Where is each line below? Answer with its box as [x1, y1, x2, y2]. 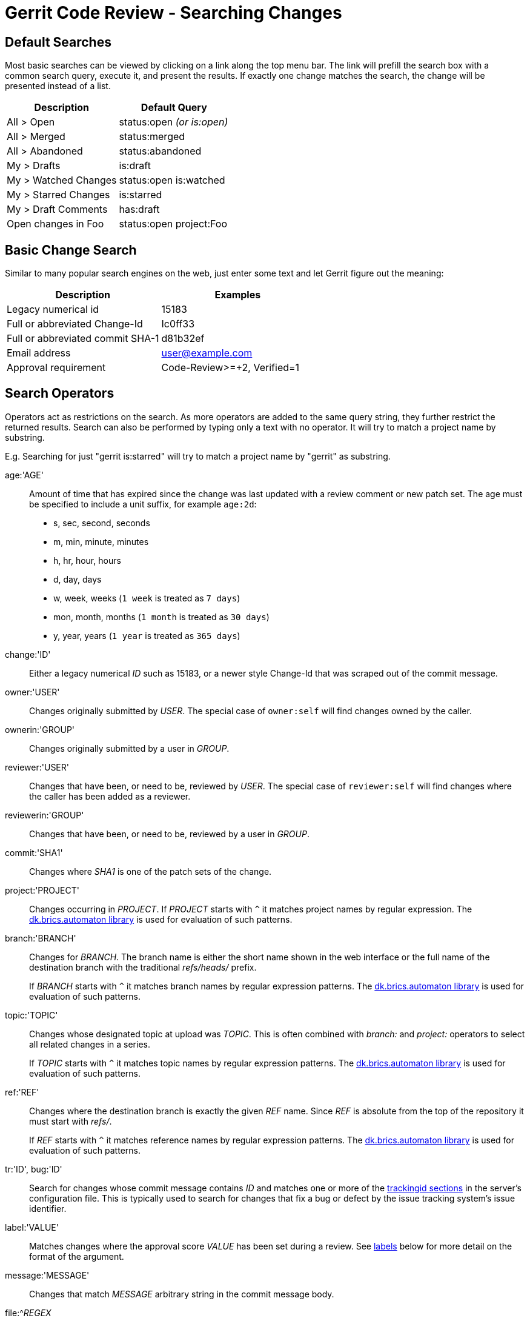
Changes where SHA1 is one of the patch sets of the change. [29, 866, 272, 877]
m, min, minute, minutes [53, 536, 149, 547]
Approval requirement [7, 361, 106, 374]
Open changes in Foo [7, 218, 104, 230]
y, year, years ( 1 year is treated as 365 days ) [53, 630, 240, 641]
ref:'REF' [5, 1086, 39, 1097]
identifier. [29, 1203, 67, 1214]
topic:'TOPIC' [5, 1009, 58, 1020]
